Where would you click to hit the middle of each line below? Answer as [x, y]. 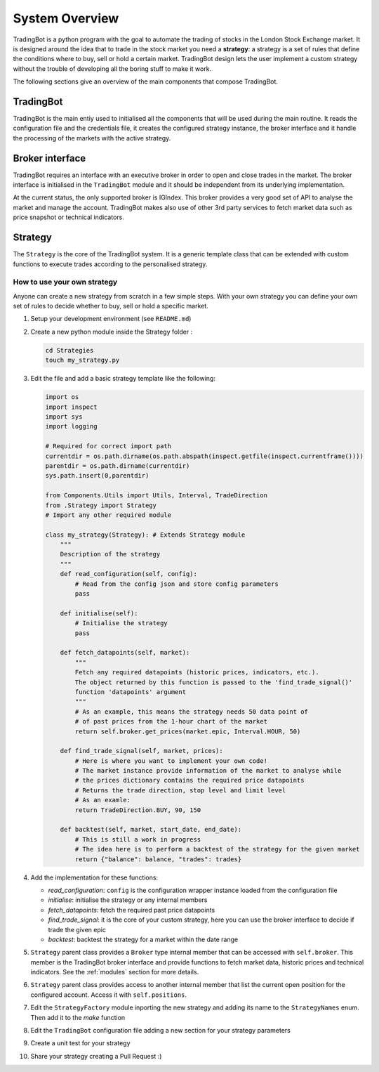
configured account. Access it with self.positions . [109, 995]
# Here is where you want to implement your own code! [171, 761]
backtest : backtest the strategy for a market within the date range [143, 939]
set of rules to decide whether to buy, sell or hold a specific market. [111, 306]
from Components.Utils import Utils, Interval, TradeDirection [157, 496]
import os [62, 397]
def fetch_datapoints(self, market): [125, 653]
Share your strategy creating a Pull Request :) [96, 1056]
